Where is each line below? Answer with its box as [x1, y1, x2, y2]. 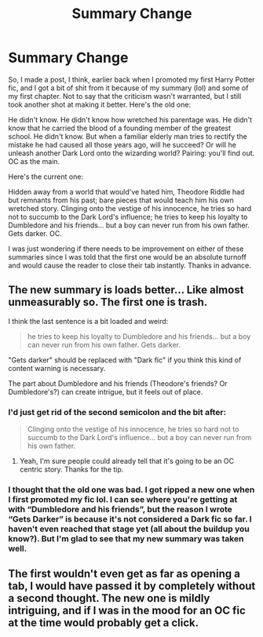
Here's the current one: [8, 172, 84, 181]
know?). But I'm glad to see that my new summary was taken [8, 533, 244, 544]
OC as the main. [8, 156, 60, 166]
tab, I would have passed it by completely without [8, 580, 256, 593]
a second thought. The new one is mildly [8, 591, 210, 605]
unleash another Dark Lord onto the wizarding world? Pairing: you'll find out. [8, 148, 255, 158]
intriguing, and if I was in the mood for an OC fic [8, 604, 246, 617]
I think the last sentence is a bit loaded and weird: [8, 316, 169, 326]
